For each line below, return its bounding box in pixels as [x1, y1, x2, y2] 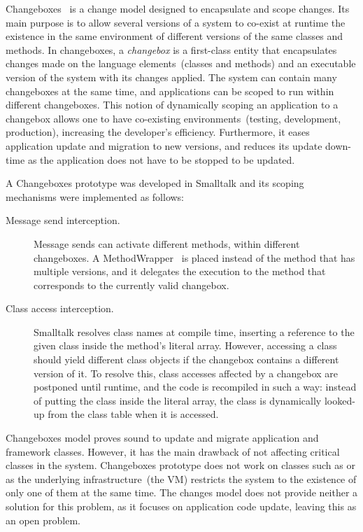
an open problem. [6, 512, 81, 527]
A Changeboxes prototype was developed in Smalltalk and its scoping [6, 176, 304, 190]
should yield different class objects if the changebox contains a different [34, 352, 339, 367]
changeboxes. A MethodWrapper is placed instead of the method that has [34, 250, 355, 265]
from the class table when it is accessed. [48, 407, 219, 421]
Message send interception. [6, 213, 120, 227]
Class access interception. [6, 301, 114, 316]
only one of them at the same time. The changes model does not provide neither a [6, 485, 358, 500]
